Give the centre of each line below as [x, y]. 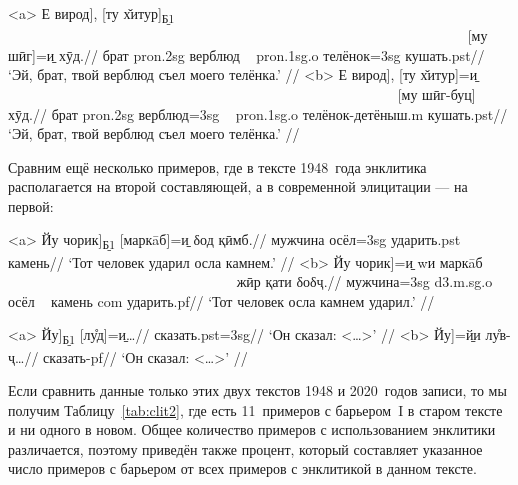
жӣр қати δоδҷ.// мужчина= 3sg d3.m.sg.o [364, 281]
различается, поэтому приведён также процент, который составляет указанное [245, 448]
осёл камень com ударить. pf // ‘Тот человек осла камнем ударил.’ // [221, 300]
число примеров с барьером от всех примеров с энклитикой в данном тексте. [242, 468]
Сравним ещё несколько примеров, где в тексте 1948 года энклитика [217, 166]
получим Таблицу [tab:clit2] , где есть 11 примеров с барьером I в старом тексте [255, 409]
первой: [31, 205]
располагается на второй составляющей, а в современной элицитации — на [238, 186]
